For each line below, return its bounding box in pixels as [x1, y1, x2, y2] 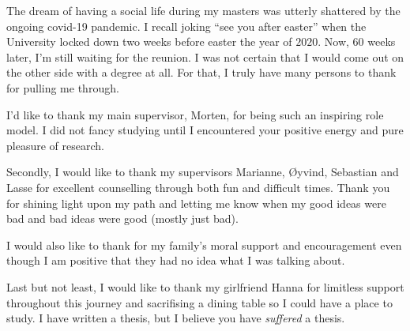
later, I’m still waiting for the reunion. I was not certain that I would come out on [6, 48, 404, 65]
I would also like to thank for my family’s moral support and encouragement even [6, 236, 402, 253]
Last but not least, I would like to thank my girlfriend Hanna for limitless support [6, 278, 404, 295]
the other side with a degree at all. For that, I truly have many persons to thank [6, 64, 397, 81]
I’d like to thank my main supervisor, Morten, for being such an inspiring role [6, 106, 384, 122]
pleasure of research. [6, 137, 104, 153]
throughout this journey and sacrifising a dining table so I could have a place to [6, 294, 393, 310]
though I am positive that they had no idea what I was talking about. [6, 252, 345, 269]
